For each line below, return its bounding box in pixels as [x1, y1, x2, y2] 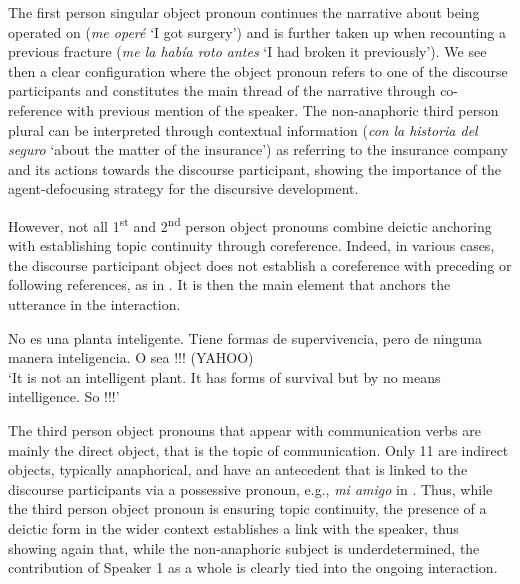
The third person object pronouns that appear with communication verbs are [8, 419, 482, 440]
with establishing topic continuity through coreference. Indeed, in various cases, [8, 235, 495, 256]
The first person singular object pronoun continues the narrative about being [8, 2, 480, 22]
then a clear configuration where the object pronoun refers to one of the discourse [8, 60, 508, 81]
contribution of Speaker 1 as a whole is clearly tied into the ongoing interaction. [8, 557, 498, 578]
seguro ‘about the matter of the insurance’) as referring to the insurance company [8, 139, 508, 160]
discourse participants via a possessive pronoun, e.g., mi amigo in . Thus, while [8, 478, 493, 499]
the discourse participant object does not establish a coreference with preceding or [8, 254, 512, 275]
